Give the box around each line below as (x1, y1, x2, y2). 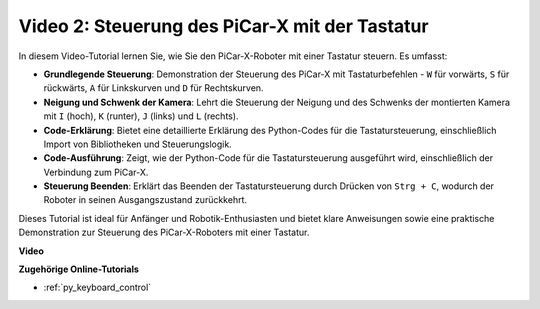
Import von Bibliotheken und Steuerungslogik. (43, 138, 232, 150)
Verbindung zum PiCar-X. (43, 166, 149, 178)
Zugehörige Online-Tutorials (18, 263, 140, 275)
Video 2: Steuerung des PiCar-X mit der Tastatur (18, 15, 429, 37)
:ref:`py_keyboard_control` (43, 281, 152, 294)
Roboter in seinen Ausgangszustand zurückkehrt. (43, 194, 248, 206)
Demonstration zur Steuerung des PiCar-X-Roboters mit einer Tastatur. (18, 226, 310, 239)
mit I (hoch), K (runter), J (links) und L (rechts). (43, 110, 239, 122)
